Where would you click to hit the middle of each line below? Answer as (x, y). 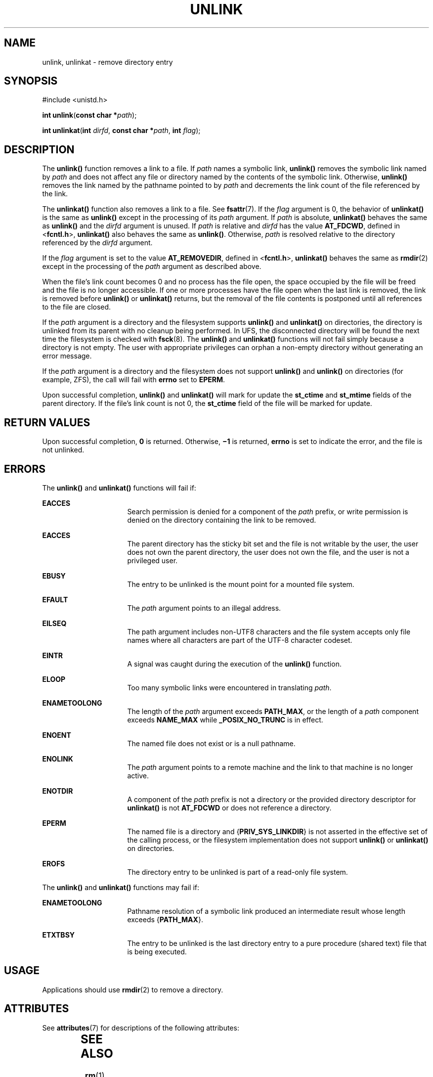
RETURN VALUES (47, 422)
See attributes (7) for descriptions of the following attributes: (141, 1028)
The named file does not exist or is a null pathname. (211, 743)
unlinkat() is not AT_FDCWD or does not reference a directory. (229, 808)
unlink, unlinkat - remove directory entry (108, 62)
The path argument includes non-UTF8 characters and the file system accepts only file (269, 631)
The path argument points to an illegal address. (204, 608)
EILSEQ (54, 623)
